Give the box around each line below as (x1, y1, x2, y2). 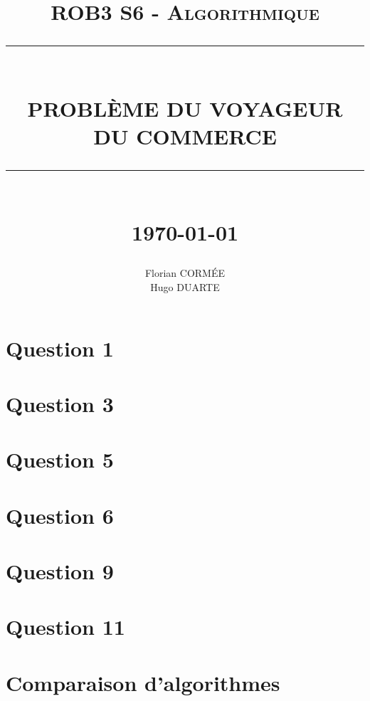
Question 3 (6, 389, 114, 418)
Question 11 (6, 612, 125, 641)
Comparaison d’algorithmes (6, 668, 280, 697)
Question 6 (6, 500, 114, 529)
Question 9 (6, 557, 114, 585)
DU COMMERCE (93, 121, 277, 150)
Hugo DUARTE (150, 279, 220, 294)
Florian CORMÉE (144, 265, 226, 280)
